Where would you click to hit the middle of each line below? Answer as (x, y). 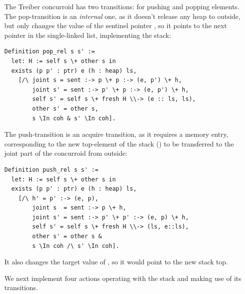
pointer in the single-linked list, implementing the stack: (88, 35)
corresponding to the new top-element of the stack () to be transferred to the (119, 143)
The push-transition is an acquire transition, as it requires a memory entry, (116, 134)
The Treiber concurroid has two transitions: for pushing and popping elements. (122, 6)
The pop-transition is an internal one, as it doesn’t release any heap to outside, (122, 16)
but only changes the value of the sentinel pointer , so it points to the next (116, 25)
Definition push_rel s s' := (52, 170)
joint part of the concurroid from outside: (66, 153)
